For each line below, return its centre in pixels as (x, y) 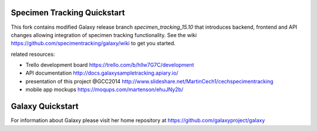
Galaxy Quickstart (45, 107)
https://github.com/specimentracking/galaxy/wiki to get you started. (93, 43)
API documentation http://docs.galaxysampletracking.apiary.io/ (102, 73)
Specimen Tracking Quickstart (68, 13)
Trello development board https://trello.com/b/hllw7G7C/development (110, 65)
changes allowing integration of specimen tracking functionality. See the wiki (104, 35)
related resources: (33, 54)
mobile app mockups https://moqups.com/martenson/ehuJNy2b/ (104, 90)
